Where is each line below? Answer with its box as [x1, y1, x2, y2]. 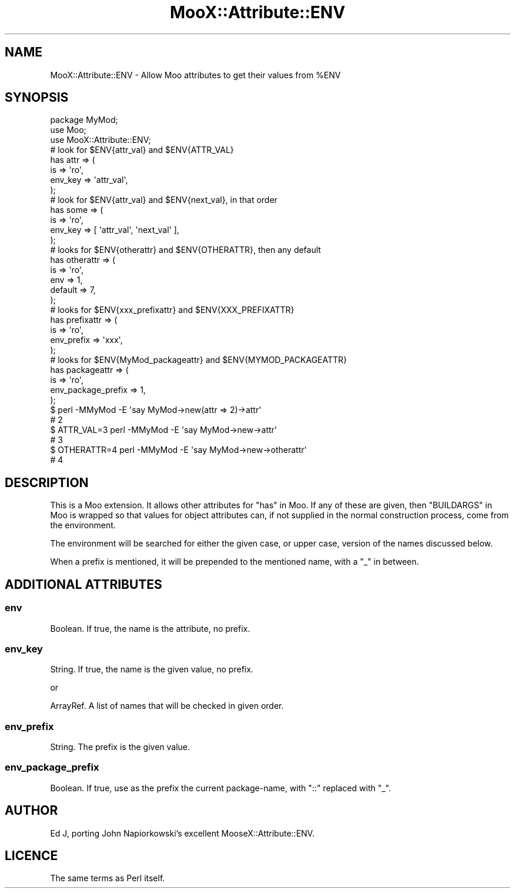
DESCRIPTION [5, 475, 89, 490]
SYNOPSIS [5, 90, 69, 105]
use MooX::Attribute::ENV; [50, 135, 151, 145]
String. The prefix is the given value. [50, 742, 190, 752]
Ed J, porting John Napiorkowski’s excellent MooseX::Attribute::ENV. [50, 828, 315, 838]
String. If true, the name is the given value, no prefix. [50, 664, 253, 675]
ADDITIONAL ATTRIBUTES [5, 577, 162, 592]
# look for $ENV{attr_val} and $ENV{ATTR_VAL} [50, 145, 234, 155]
